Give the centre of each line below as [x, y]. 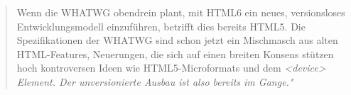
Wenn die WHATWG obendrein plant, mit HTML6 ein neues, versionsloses [181, 12]
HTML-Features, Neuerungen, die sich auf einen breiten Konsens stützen [175, 54]
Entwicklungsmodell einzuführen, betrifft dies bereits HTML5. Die [161, 26]
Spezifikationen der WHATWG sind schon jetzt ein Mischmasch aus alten [177, 40]
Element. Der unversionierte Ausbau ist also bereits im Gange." [155, 81]
